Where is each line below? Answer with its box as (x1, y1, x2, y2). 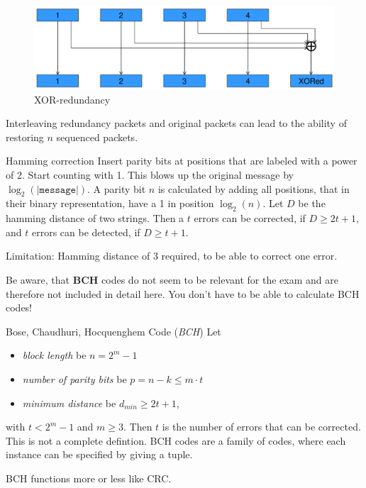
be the (298, 196, 326, 211)
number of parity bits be (22, 371, 127, 386)
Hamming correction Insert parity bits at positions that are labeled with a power (6, 153, 357, 168)
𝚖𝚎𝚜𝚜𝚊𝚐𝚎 (39, 184, 76, 195)
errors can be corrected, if (194, 211, 306, 226)
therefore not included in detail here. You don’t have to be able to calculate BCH (6, 286, 360, 301)
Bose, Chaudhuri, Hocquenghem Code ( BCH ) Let (6, 323, 221, 338)
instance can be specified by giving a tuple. (6, 447, 193, 462)
